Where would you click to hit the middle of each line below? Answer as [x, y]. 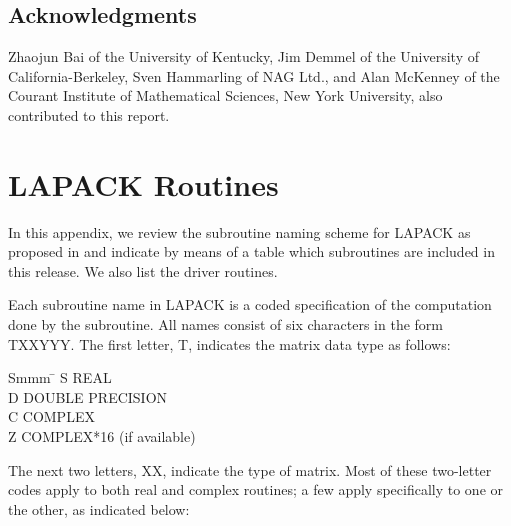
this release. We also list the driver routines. [143, 270]
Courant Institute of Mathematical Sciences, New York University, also [225, 95]
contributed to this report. [89, 114]
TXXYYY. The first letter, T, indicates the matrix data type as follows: [229, 343]
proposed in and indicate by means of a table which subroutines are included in [251, 251]
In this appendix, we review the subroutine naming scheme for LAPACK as [239, 231]
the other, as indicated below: [99, 508]
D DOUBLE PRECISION [88, 396]
